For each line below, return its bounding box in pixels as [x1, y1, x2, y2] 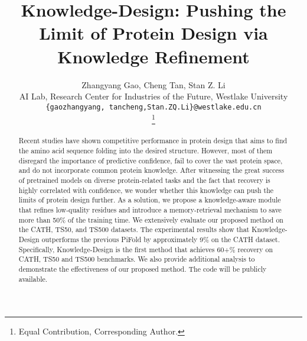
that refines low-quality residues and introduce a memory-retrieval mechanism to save [18, 205, 282, 215]
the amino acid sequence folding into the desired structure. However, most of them [18, 146, 273, 156]
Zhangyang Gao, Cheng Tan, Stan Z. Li [81, 78, 226, 91]
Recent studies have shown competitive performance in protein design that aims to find [18, 136, 288, 146]
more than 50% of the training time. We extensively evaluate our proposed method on [18, 214, 283, 224]
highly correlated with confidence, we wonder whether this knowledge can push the [18, 185, 274, 195]
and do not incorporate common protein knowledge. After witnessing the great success [18, 165, 285, 175]
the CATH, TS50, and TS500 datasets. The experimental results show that [18, 224, 250, 234]
